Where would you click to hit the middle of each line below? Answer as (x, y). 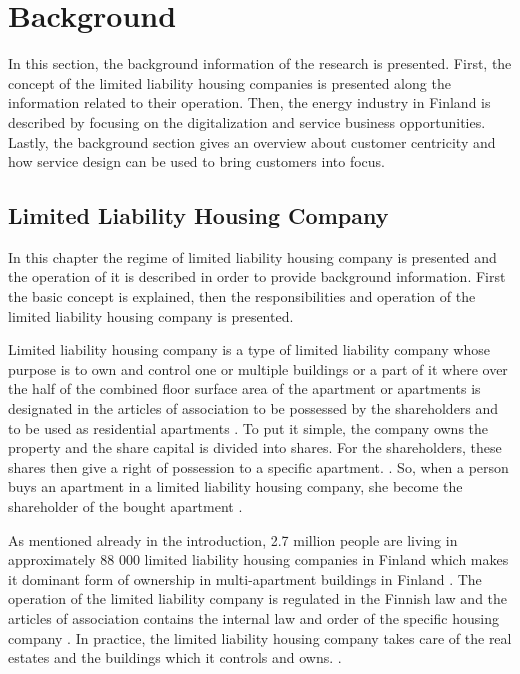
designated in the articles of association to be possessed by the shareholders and (253, 408)
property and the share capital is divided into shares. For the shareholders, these (255, 447)
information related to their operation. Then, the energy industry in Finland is (249, 102)
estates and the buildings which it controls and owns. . (175, 657)
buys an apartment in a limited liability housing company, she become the (235, 486)
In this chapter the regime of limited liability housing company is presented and (252, 256)
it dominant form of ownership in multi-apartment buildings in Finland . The (245, 578)
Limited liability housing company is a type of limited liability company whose (249, 349)
